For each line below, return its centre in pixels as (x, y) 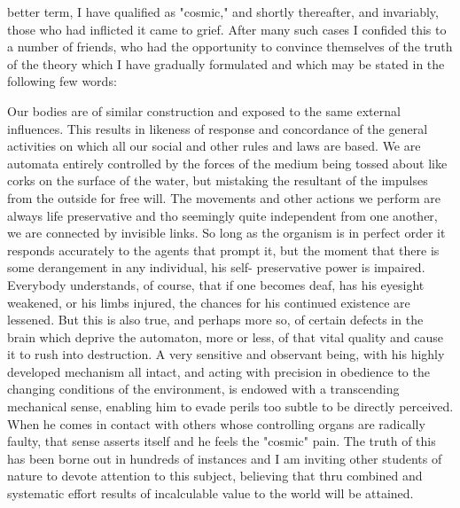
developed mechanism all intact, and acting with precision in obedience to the (218, 371)
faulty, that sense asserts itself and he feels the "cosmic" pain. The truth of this (222, 441)
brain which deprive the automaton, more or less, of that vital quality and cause (225, 336)
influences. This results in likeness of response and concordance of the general (218, 128)
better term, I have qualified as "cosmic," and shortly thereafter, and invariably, (223, 12)
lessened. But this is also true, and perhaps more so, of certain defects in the (215, 320)
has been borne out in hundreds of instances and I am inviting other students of (225, 458)
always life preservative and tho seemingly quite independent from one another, (222, 215)
